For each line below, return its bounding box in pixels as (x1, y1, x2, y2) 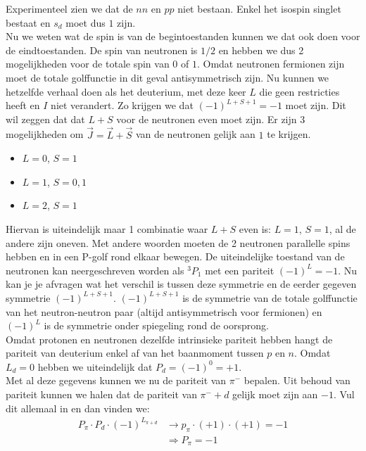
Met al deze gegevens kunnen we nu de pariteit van (6, 373, 227, 388)
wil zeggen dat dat (6, 111, 85, 126)
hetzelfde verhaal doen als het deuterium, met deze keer (6, 84, 246, 99)
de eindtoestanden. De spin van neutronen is (6, 42, 198, 57)
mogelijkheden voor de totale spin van (6, 56, 170, 71)
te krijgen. (267, 127, 311, 141)
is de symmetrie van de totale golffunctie (182, 290, 358, 305)
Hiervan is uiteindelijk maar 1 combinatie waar (6, 221, 208, 236)
